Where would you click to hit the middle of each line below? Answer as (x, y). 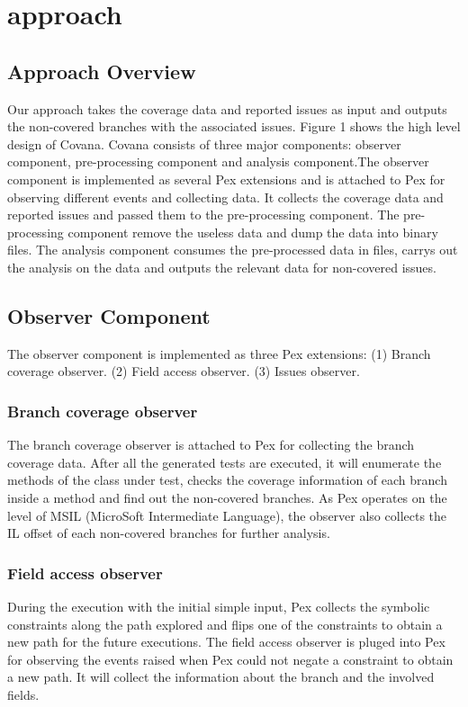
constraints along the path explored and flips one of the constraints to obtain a (225, 624)
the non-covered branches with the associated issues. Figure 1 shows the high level (234, 126)
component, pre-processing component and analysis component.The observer (218, 161)
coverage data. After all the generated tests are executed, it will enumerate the (225, 462)
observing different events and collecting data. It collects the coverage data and (225, 197)
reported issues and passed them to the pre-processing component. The (203, 215)
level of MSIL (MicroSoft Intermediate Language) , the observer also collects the (227, 515)
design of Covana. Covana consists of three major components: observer (204, 143)
